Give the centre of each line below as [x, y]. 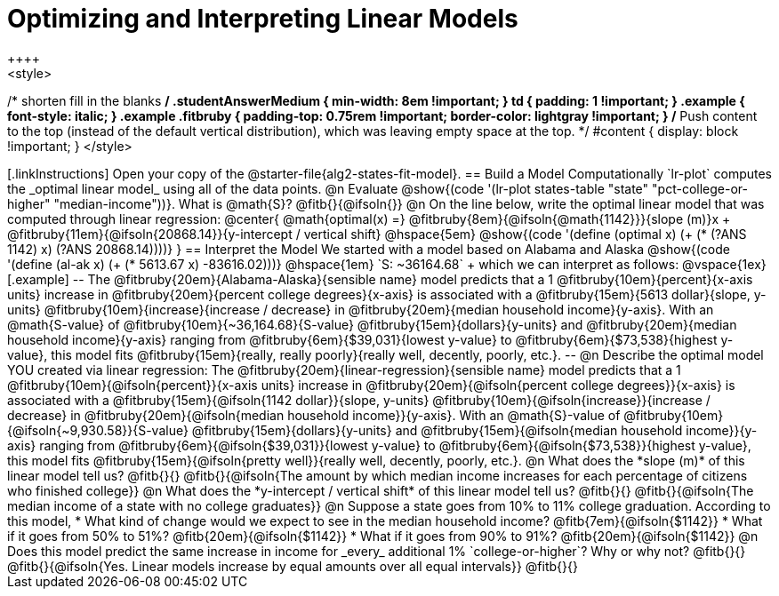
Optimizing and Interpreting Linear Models [263, 19]
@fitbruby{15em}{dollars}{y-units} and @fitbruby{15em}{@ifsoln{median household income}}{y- [474, 430]
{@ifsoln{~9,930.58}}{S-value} [98, 430]
